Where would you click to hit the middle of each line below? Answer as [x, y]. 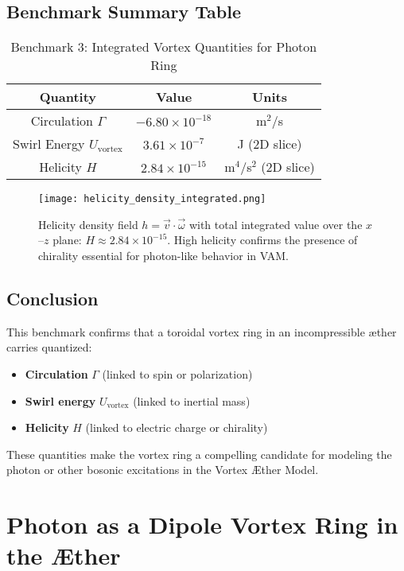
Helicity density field [88, 224]
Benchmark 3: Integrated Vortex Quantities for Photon [164, 47]
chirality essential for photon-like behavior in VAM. [163, 256]
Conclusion [52, 299]
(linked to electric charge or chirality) [177, 427]
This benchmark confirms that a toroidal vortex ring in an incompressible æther [202, 331]
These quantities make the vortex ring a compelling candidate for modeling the [199, 454]
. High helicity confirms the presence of [262, 240]
